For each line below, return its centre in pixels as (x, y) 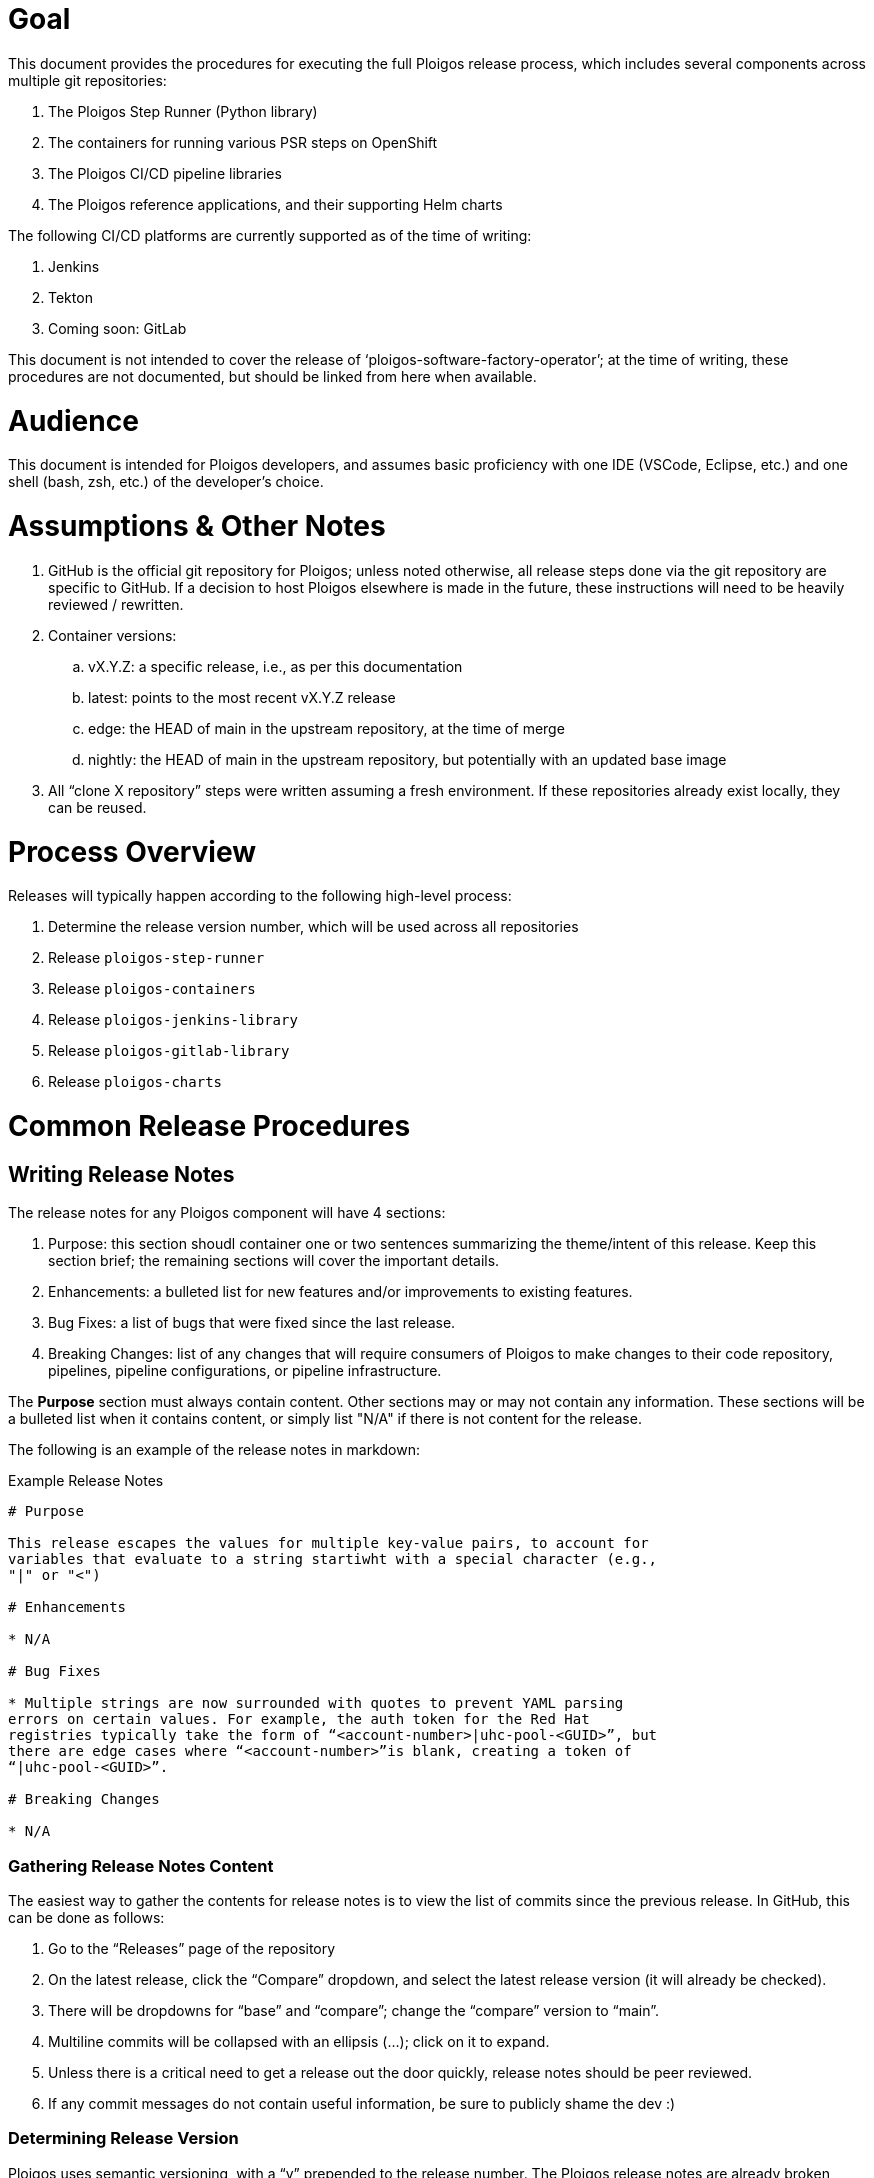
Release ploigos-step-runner (156, 958)
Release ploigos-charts (135, 1082)
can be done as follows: (86, 1917)
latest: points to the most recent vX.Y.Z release (242, 697)
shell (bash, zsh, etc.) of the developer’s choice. (166, 482)
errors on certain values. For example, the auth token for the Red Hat (299, 1719)
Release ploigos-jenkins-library (173, 1020)
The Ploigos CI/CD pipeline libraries (165, 173)
